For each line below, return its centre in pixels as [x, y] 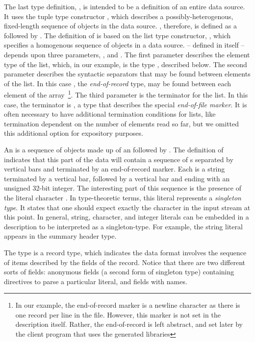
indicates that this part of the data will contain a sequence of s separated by [119, 159]
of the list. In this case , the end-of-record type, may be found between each [118, 83]
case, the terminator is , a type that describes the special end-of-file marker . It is [126, 104]
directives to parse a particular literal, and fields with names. [96, 281]
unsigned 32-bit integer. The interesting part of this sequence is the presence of [123, 188]
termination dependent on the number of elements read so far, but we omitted [122, 123]
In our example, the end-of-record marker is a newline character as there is [128, 305]
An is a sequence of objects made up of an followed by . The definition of [114, 149]
